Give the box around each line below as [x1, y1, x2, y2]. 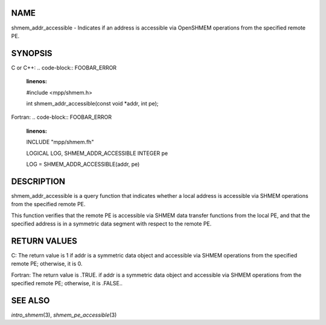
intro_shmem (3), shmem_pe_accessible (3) [11, 311, 117, 318]
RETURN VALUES [11, 236, 78, 246]
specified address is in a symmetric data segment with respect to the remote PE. [11, 220, 212, 227]
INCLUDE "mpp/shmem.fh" [26, 139, 94, 146]
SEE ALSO [11, 295, 50, 306]
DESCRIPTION [11, 176, 66, 186]
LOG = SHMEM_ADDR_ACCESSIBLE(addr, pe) [26, 160, 140, 168]
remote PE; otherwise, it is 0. [11, 260, 83, 268]
